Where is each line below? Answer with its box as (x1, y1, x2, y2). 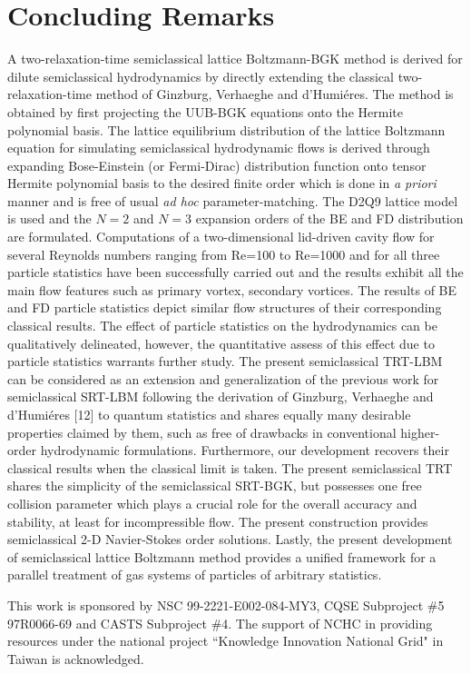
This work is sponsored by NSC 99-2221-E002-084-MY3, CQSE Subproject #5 (7, 595, 445, 614)
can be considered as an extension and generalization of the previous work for (7, 369, 439, 388)
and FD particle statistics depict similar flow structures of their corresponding (7, 298, 442, 317)
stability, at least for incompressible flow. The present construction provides (7, 511, 428, 530)
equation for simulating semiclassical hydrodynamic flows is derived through (7, 138, 430, 157)
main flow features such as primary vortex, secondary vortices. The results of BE (7, 280, 457, 299)
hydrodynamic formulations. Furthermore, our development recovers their (40, 441, 449, 460)
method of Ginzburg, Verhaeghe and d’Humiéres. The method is (95, 84, 454, 104)
